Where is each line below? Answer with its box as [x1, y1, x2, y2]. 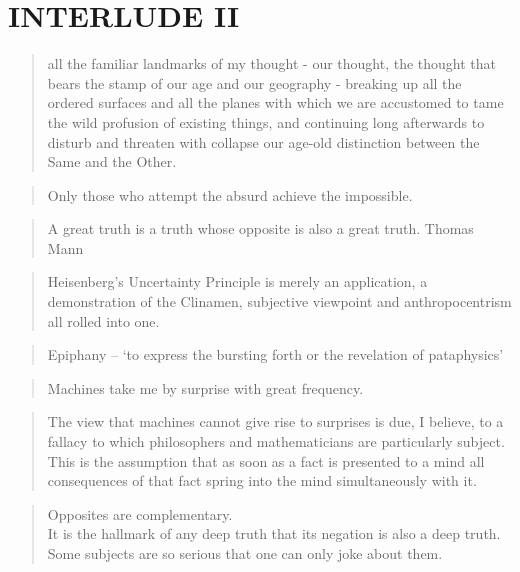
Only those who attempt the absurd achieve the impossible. [47, 184, 413, 205]
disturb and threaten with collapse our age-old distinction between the [47, 131, 480, 152]
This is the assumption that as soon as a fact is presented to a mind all [47, 450, 485, 471]
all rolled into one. [47, 310, 160, 331]
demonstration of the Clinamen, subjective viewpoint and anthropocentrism [47, 291, 512, 312]
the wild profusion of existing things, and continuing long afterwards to [47, 111, 485, 132]
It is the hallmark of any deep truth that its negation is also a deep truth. [47, 523, 501, 544]
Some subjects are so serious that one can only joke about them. [47, 543, 443, 563]
